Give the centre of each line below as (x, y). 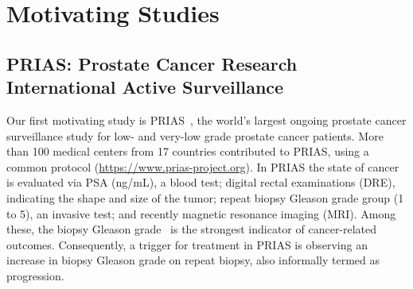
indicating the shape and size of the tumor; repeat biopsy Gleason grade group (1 (205, 197)
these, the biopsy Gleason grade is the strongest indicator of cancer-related (192, 229)
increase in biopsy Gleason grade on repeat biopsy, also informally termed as (193, 260)
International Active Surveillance (145, 87)
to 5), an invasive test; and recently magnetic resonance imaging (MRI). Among (201, 213)
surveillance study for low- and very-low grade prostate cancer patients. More (195, 135)
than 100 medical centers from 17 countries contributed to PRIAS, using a (188, 151)
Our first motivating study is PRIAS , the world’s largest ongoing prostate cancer (206, 119)
